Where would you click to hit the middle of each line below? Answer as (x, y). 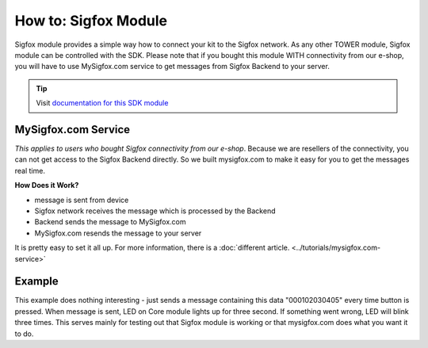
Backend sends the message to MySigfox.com (110, 222)
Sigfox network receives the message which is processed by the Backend (155, 211)
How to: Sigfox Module (91, 21)
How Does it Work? (47, 185)
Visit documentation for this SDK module (102, 103)
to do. (24, 334)
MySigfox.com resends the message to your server (118, 233)
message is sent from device (82, 200)
